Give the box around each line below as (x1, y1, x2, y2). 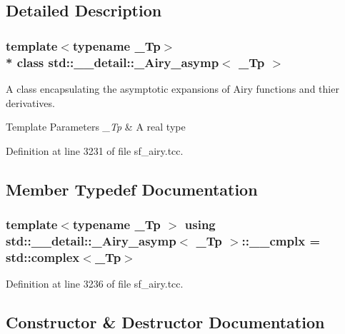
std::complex (6, 248, 80, 265)
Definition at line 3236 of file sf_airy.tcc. (6, 276, 184, 291)
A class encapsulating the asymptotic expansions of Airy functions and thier (6, 81, 339, 96)
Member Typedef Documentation (6, 178, 258, 200)
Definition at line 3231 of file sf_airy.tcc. (6, 143, 184, 158)
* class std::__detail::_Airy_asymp (6, 53, 219, 71)
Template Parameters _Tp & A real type (6, 119, 186, 134)
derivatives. (6, 95, 55, 110)
